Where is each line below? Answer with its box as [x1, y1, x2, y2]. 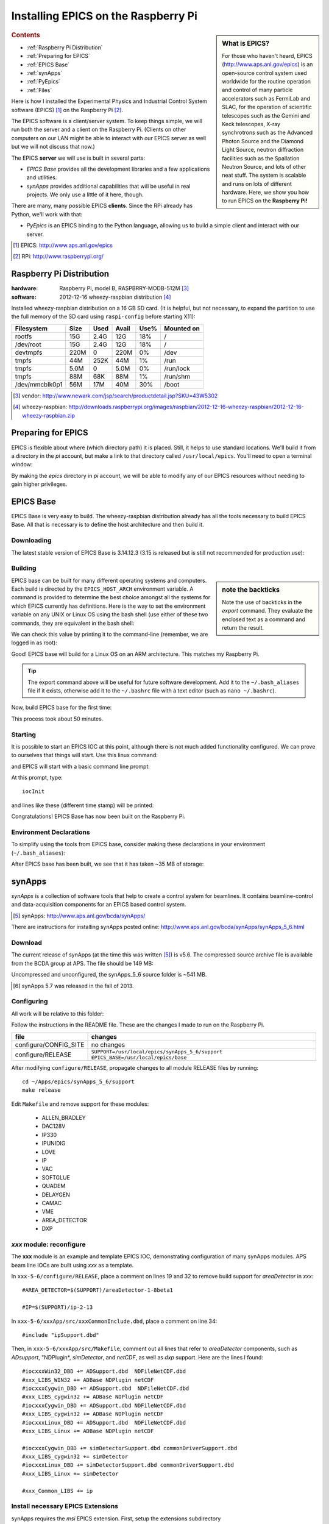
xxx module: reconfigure [11, 1240, 86, 1248]
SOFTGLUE [41, 1173, 70, 1181]
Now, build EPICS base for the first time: [11, 704, 112, 711]
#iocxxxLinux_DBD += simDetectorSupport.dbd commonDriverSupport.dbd [22, 1462, 235, 1469]
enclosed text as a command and [222, 616, 306, 623]
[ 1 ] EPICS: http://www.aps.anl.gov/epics [13, 241, 113, 249]
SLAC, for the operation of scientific [222, 104, 312, 111]
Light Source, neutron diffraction [222, 146, 304, 154]
